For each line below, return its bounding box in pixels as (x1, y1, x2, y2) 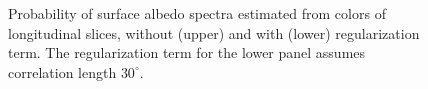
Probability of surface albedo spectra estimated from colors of (8, 3, 386, 23)
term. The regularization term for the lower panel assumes (8, 42, 366, 63)
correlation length (8, 61, 117, 82)
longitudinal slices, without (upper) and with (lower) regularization (8, 22, 420, 43)
